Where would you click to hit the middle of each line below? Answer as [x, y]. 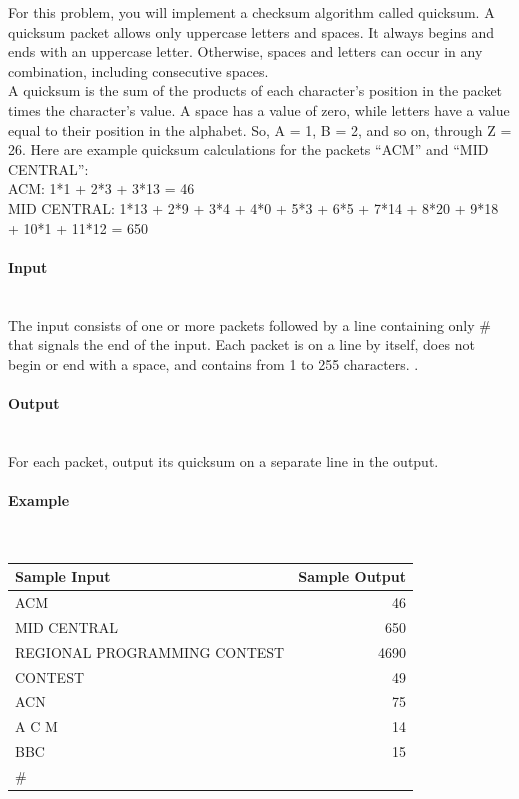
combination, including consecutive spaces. [138, 70]
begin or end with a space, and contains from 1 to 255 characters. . [213, 363]
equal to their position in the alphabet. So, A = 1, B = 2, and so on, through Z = [260, 129]
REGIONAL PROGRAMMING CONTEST [150, 651]
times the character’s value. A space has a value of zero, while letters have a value [259, 109]
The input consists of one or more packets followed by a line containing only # [249, 324]
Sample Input [63, 576]
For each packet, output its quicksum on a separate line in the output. [223, 460]
